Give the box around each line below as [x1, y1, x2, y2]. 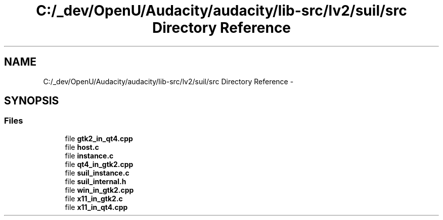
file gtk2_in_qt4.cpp [65, 134, 133, 143]
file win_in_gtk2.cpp [65, 185, 134, 194]
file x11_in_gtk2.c [65, 194, 123, 203]
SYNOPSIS [4, 94, 59, 107]
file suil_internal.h [65, 177, 126, 186]
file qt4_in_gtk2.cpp [65, 159, 134, 169]
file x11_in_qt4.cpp [65, 202, 128, 211]
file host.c [65, 142, 99, 151]
